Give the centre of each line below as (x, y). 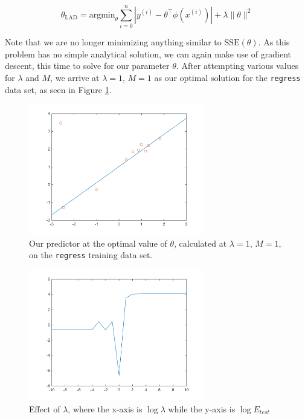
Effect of (45, 408)
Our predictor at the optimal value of (98, 243)
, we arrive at (75, 77)
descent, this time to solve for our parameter (87, 66)
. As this (274, 42)
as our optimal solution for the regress (227, 77)
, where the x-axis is (105, 408)
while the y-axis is (202, 408)
